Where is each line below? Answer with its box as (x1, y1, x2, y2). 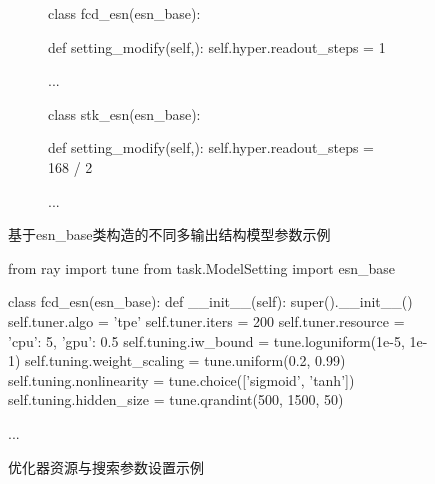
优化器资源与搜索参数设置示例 (8, 456, 204, 477)
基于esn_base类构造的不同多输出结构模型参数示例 (8, 224, 331, 245)
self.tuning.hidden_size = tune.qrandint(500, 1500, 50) (8, 389, 344, 410)
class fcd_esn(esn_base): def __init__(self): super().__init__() (8, 291, 413, 312)
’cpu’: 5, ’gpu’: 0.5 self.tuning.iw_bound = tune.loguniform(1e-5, (8, 330, 405, 351)
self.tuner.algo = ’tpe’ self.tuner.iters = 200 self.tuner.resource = (8, 310, 405, 331)
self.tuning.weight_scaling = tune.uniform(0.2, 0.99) (25, 350, 346, 371)
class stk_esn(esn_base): (48, 103, 201, 124)
